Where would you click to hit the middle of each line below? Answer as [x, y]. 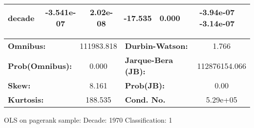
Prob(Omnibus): [40, 65]
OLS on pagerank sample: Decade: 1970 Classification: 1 [88, 120]
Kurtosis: [26, 99]
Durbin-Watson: [156, 46]
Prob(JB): [145, 85]
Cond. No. [145, 99]
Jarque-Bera [149, 60]
